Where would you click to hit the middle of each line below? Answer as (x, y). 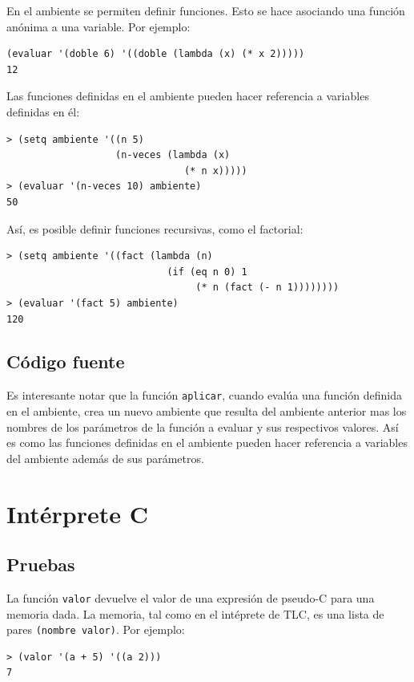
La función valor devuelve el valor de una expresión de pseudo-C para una (191, 597)
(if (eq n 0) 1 (207, 272)
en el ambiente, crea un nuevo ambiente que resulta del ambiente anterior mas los (207, 410)
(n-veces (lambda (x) (173, 155)
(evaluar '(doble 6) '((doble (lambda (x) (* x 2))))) (156, 54)
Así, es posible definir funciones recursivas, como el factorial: (155, 228)
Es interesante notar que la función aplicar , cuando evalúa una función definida (204, 395)
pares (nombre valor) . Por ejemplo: (96, 629)
